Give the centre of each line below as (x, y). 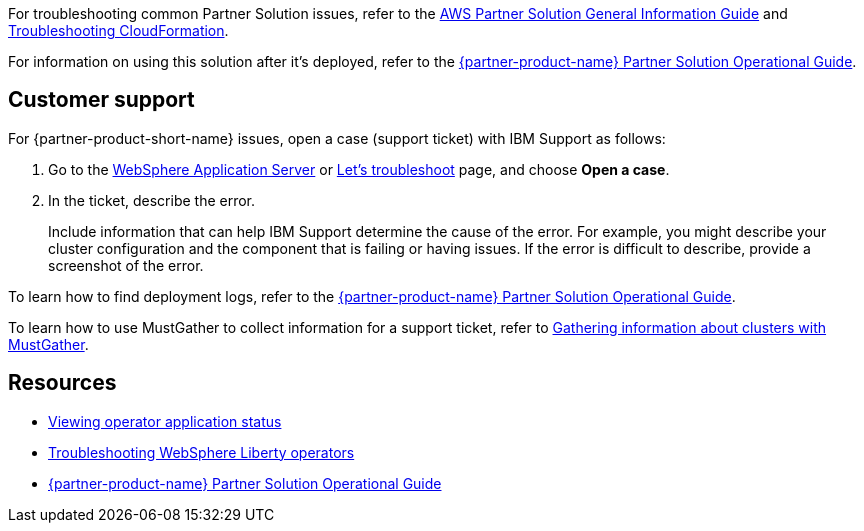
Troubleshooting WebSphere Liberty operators (201, 452)
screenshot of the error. (126, 265)
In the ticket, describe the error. (152, 200)
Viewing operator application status (165, 421)
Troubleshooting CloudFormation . (118, 30)
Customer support (101, 100)
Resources (62, 383)
